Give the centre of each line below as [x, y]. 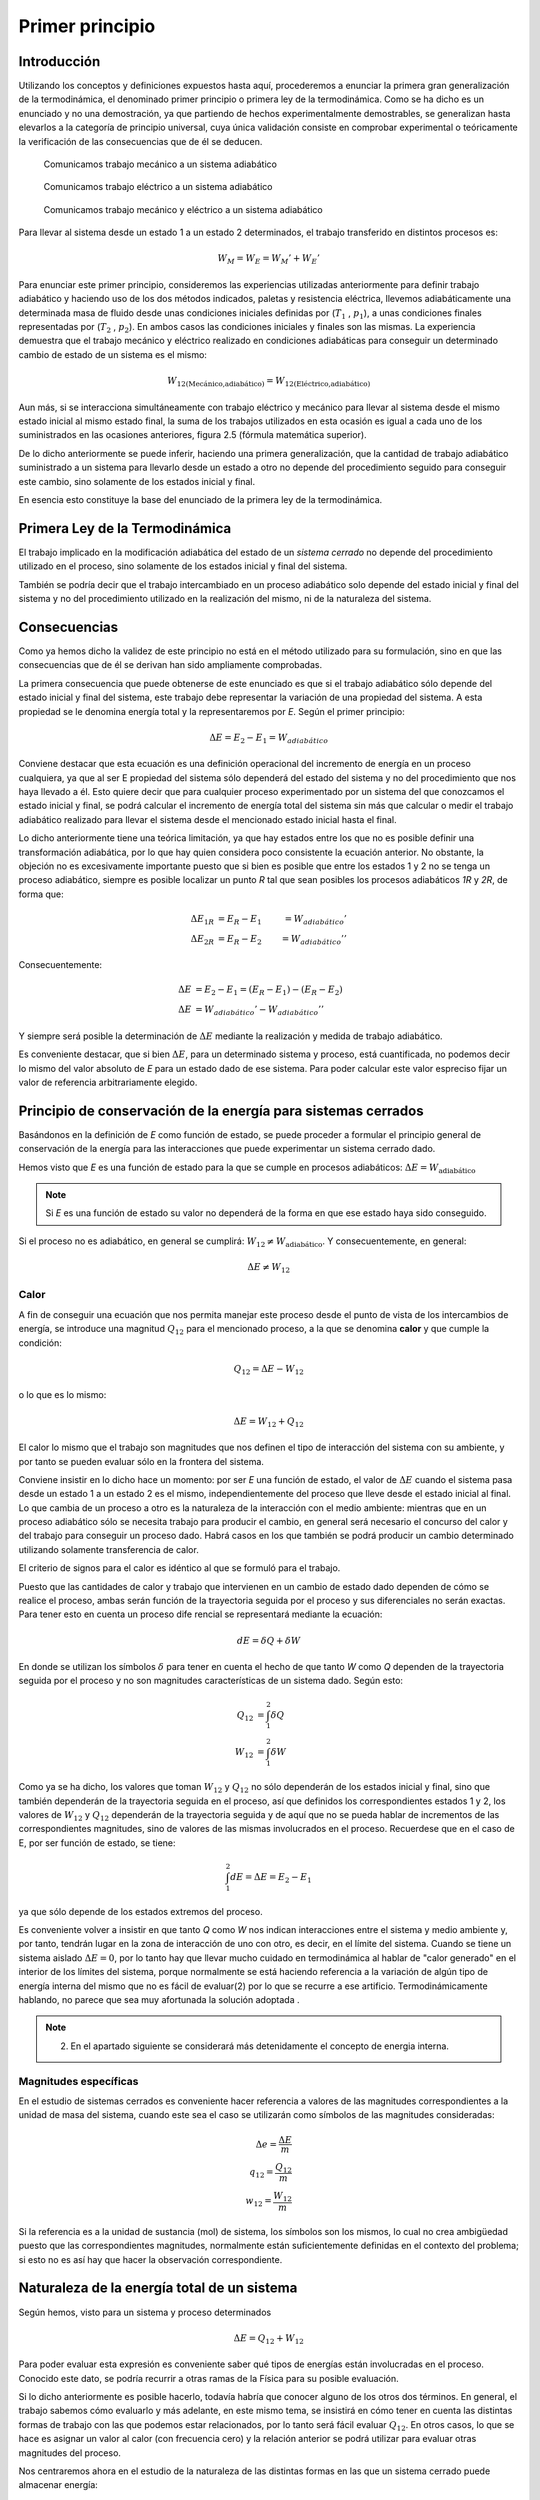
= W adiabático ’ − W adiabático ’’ [260, 1010]
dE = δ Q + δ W [268, 1640]
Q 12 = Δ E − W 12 [268, 1370]
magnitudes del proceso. [70, 2452]
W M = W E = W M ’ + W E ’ [268, 260]
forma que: [41, 894]
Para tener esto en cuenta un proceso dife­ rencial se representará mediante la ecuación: [200, 1614]
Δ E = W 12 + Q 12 [268, 1422]
